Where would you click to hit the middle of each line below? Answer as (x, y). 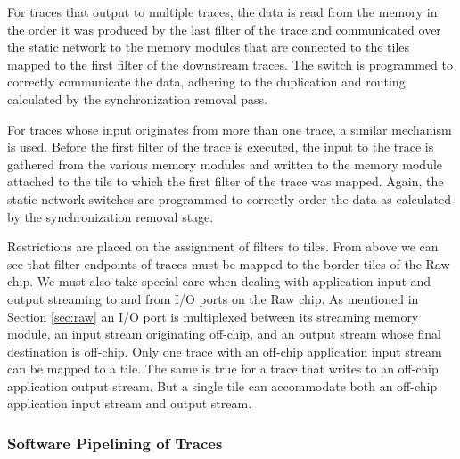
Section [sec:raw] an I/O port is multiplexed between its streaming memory (213, 316)
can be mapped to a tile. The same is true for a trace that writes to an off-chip (223, 369)
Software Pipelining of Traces (115, 443)
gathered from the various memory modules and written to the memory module (225, 164)
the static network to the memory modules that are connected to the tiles (209, 47)
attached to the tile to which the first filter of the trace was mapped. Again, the (226, 181)
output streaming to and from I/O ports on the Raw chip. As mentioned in (213, 298)
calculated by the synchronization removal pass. (137, 98)
